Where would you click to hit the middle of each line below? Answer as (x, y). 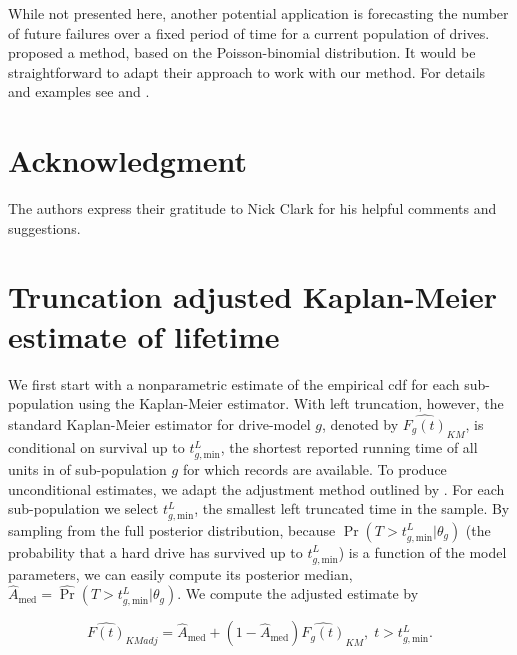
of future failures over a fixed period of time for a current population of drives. (249, 32)
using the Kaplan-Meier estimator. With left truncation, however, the (291, 403)
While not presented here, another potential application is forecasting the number (258, 13)
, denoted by (360, 424)
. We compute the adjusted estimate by (298, 593)
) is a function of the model (422, 551)
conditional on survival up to (96, 447)
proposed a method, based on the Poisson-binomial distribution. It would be (242, 52)
